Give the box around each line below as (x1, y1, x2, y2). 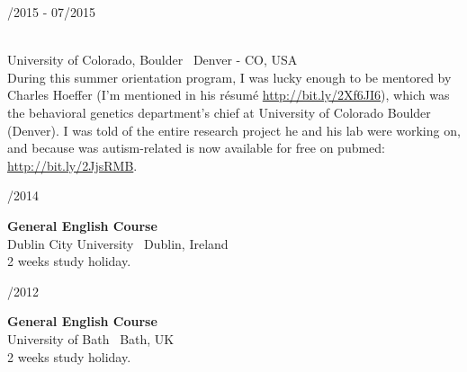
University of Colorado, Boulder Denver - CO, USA (7, 50, 298, 69)
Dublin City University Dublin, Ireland (7, 234, 229, 252)
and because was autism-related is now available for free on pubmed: (7, 138, 386, 157)
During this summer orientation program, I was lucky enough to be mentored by (7, 67, 452, 86)
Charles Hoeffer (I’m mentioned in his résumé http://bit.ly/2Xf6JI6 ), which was (7, 85, 450, 104)
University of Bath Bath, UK (7, 329, 175, 348)
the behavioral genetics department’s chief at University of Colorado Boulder (7, 102, 431, 121)
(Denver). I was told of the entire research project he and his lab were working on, (7, 120, 461, 139)
